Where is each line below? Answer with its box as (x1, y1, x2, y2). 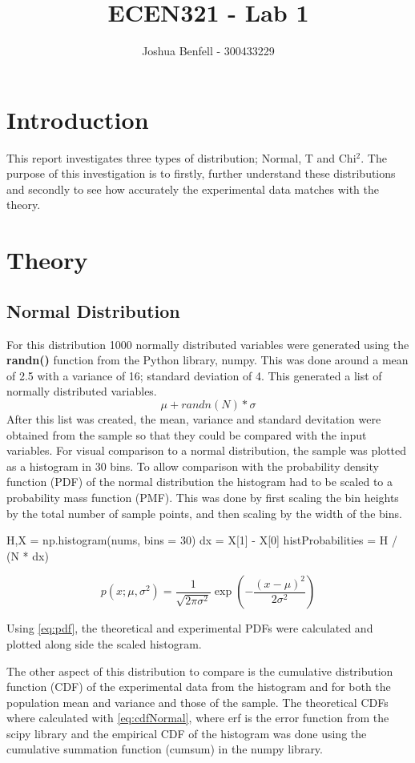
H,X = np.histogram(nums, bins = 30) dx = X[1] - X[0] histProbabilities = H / (6, 532, 397, 548)
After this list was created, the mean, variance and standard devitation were (6, 410, 381, 427)
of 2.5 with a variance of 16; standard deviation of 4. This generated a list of (6, 367, 382, 384)
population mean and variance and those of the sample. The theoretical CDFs (6, 693, 389, 710)
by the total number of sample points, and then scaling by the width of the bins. (6, 504, 402, 521)
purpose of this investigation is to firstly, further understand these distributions (6, 165, 396, 182)
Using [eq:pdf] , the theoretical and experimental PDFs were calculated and (6, 620, 373, 637)
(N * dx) (6, 547, 49, 564)
